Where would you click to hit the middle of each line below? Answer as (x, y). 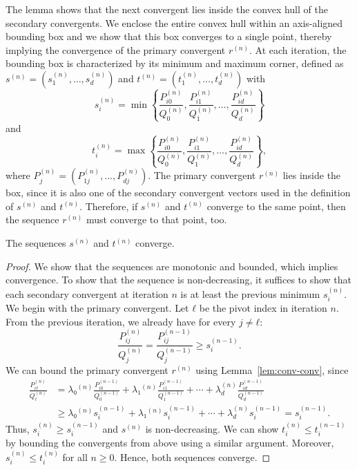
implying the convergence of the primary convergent (116, 49)
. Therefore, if (109, 206)
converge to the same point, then (276, 206)
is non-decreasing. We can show (212, 429)
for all (75, 457)
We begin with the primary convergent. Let (97, 308)
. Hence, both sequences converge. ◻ (192, 457)
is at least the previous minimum (250, 293)
